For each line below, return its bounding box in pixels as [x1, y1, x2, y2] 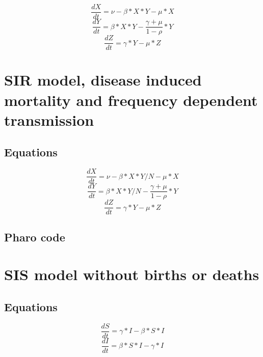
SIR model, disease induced [4, 69, 202, 90]
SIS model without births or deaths [4, 264, 259, 285]
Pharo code [4, 229, 65, 244]
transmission [4, 109, 94, 130]
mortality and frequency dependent [4, 89, 258, 110]
